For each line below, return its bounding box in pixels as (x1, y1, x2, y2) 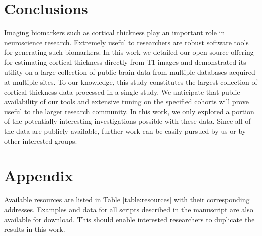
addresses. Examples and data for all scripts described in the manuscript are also (4, 204, 253, 214)
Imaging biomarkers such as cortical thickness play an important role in (4, 27, 225, 38)
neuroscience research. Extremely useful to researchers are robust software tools (4, 37, 249, 47)
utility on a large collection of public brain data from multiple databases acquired (4, 66, 255, 77)
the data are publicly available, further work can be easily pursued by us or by (4, 126, 246, 136)
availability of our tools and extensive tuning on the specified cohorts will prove (4, 96, 249, 107)
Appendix (4, 165, 73, 186)
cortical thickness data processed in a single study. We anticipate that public (4, 86, 240, 97)
